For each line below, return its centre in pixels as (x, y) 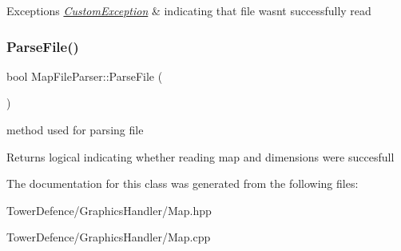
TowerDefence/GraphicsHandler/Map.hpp (109, 210)
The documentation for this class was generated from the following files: (183, 183)
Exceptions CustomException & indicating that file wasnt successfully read (189, 10)
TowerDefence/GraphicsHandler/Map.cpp (109, 237)
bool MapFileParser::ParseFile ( (85, 76)
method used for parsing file (75, 129)
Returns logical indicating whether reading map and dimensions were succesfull (200, 156)
